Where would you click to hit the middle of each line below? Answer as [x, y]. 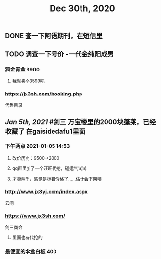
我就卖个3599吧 [28, 81]
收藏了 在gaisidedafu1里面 [45, 131]
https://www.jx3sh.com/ [35, 216]
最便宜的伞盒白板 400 [31, 252]
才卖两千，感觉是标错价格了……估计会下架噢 [57, 179]
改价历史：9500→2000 [36, 158]
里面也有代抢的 [27, 237]
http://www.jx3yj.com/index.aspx [47, 191]
